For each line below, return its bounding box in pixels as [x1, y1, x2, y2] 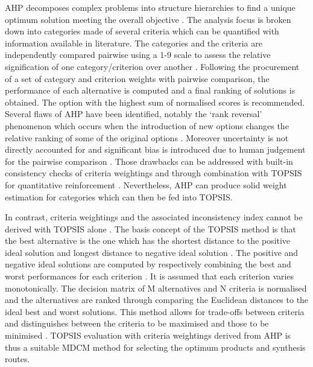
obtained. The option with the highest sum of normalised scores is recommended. [5, 95, 305, 108]
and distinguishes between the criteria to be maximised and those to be [5, 317, 269, 330]
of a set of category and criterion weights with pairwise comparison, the [5, 72, 270, 85]
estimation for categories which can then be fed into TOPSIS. [5, 190, 233, 203]
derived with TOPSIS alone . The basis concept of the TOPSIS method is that [5, 222, 296, 235]
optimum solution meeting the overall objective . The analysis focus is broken [5, 13, 291, 25]
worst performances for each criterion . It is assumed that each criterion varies [5, 270, 294, 282]
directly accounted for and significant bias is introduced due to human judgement [5, 143, 306, 156]
